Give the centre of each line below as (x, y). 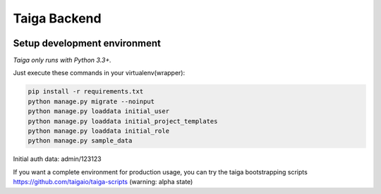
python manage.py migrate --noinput (91, 101)
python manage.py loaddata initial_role (98, 131)
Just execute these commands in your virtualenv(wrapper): (99, 73)
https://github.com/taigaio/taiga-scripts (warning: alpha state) (103, 182)
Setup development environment (87, 43)
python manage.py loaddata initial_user (98, 111)
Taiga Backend (57, 18)
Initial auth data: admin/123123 (57, 159)
